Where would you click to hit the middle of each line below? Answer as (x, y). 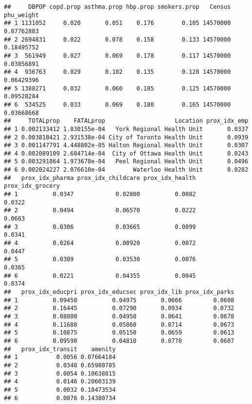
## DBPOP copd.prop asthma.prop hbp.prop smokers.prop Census (117, 7)
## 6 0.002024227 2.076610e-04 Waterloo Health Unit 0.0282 (126, 170)
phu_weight (21, 15)
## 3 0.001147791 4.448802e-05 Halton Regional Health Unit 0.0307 (126, 146)
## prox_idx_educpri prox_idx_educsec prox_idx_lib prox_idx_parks (119, 292)
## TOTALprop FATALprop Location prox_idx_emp (126, 121)
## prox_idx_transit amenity (60, 349)
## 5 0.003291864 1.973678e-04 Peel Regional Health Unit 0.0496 (126, 162)
